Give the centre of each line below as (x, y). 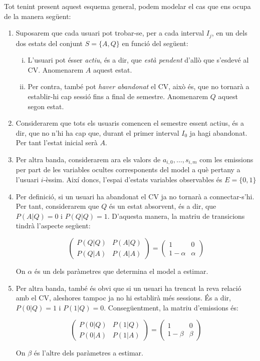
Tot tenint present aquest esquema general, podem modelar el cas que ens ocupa (127, 6)
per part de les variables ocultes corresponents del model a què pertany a (128, 169)
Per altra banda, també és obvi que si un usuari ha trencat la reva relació (128, 288)
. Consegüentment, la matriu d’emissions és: (171, 307)
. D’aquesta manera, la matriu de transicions (176, 216)
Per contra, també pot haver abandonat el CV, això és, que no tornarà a (139, 86)
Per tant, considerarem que (57, 206)
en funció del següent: (155, 43)
